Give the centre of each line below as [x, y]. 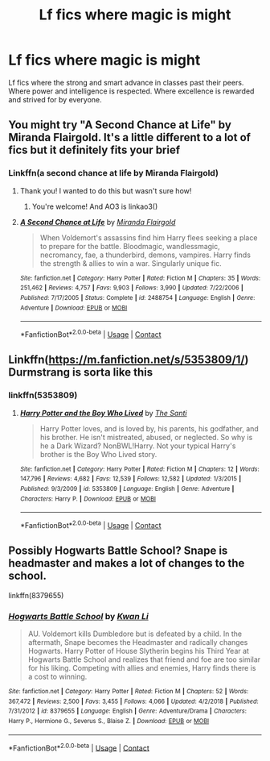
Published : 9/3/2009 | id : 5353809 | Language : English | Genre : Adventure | [127, 489]
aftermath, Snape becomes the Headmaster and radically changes [138, 642]
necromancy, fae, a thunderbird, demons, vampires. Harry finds [145, 255]
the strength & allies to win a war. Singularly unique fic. [131, 263]
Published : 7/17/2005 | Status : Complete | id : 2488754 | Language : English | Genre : [137, 297]
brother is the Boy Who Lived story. [98, 454]
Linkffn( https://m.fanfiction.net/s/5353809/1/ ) [129, 360]
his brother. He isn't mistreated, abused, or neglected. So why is [146, 437]
